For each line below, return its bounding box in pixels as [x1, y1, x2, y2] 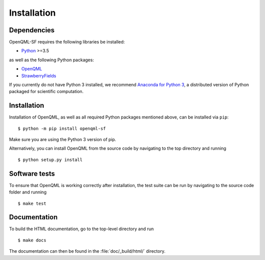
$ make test [18, 201, 47, 206]
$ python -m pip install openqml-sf [18, 125, 106, 131]
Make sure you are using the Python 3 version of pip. [9, 137, 116, 142]
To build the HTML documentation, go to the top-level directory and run [9, 226, 154, 232]
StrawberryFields [21, 72, 56, 78]
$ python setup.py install [18, 157, 83, 163]
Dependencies [9, 26, 55, 34]
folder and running [9, 189, 47, 195]
